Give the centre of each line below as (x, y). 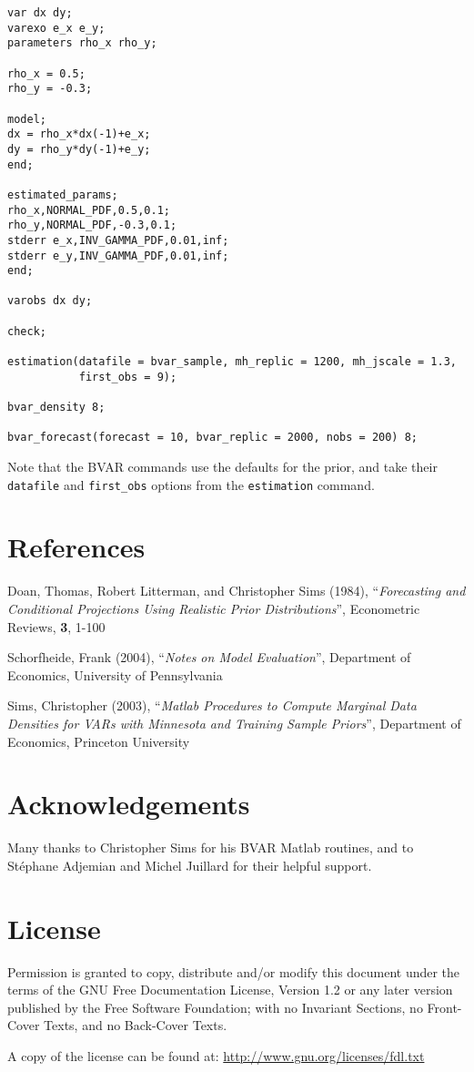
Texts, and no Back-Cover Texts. (136, 1025)
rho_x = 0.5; (46, 73)
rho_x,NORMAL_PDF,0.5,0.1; (89, 210)
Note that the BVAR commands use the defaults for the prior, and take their (222, 467)
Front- (444, 1007)
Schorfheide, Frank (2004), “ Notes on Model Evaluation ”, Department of (209, 657)
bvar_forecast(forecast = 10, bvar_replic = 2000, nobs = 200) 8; (213, 438)
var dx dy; (40, 13)
